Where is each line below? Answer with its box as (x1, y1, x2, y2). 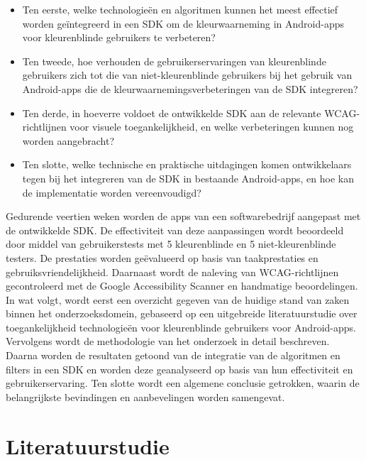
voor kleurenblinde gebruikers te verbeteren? (22, 30, 216, 45)
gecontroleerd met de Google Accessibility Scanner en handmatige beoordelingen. (6, 278, 358, 293)
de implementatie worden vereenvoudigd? (22, 185, 201, 199)
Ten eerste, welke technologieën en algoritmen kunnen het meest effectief (22, 2, 338, 16)
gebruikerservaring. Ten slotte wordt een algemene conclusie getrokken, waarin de (6, 376, 360, 390)
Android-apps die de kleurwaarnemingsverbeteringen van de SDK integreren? (22, 81, 358, 96)
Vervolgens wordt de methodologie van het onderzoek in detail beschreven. (6, 334, 330, 349)
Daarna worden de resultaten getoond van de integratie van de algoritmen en (6, 348, 340, 363)
